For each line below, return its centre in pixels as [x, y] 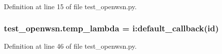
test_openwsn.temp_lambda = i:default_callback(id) [111, 28]
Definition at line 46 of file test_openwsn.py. [70, 46]
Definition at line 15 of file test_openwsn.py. [70, 6]
